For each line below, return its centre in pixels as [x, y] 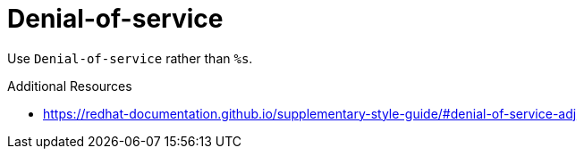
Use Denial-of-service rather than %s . [130, 58]
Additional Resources [70, 86]
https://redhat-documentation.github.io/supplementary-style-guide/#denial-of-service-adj [310, 113]
